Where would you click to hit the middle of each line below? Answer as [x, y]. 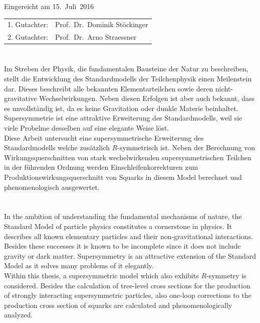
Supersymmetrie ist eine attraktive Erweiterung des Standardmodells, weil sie [123, 118]
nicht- [224, 88]
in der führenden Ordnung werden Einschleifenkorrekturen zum [101, 167]
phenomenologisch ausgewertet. [52, 187]
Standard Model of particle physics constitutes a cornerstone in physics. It [118, 226]
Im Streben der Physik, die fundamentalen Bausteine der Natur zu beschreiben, [126, 69]
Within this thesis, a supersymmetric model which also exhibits [101, 275]
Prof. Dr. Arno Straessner [96, 37]
